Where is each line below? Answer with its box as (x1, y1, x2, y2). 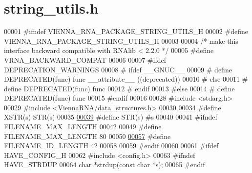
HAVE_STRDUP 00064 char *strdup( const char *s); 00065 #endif (4, 159, 205, 170)
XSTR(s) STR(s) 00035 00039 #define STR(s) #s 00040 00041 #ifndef (4, 112, 217, 122)
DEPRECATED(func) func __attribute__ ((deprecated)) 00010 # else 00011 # (4, 74, 248, 84)
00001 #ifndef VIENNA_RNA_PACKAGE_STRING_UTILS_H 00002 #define (4, 26, 248, 36)
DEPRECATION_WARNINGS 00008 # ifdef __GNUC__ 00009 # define (4, 64, 232, 74)
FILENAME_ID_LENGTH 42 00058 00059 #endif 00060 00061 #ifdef (4, 140, 219, 151)
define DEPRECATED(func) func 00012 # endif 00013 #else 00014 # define (4, 83, 235, 93)
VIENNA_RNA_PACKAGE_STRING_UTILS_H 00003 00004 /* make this (4, 35, 238, 46)
